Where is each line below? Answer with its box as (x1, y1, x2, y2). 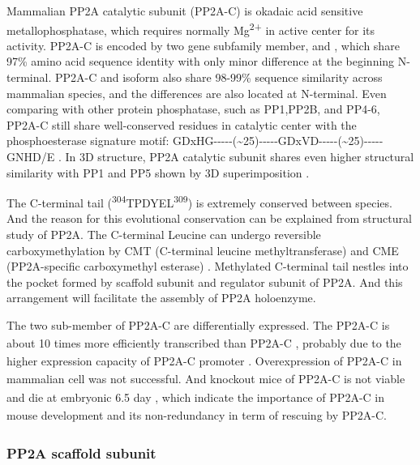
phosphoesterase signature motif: (6, 132, 169, 149)
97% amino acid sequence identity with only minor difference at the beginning (6, 53, 395, 70)
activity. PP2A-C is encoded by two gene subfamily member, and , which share (6, 36, 400, 53)
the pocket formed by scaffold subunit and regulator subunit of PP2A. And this (6, 273, 403, 290)
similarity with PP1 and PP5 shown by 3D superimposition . (6, 164, 310, 181)
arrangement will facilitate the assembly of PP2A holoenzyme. (6, 289, 316, 306)
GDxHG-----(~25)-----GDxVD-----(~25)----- (172, 132, 384, 149)
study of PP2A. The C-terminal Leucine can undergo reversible (6, 226, 321, 243)
